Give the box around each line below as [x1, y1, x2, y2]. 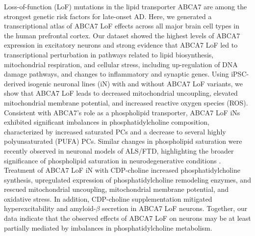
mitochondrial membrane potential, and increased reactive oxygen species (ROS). [4, 97, 248, 107]
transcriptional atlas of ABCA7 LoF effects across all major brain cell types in [4, 21, 239, 31]
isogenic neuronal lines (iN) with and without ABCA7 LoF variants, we [28, 78, 243, 88]
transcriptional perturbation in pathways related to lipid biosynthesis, [4, 49, 214, 59]
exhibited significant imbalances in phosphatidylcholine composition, [4, 117, 209, 127]
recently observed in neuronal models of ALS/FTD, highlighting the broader [4, 145, 234, 156]
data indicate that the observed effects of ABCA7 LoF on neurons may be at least [4, 213, 251, 223]
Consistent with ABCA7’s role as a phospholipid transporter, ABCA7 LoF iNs [4, 107, 240, 117]
